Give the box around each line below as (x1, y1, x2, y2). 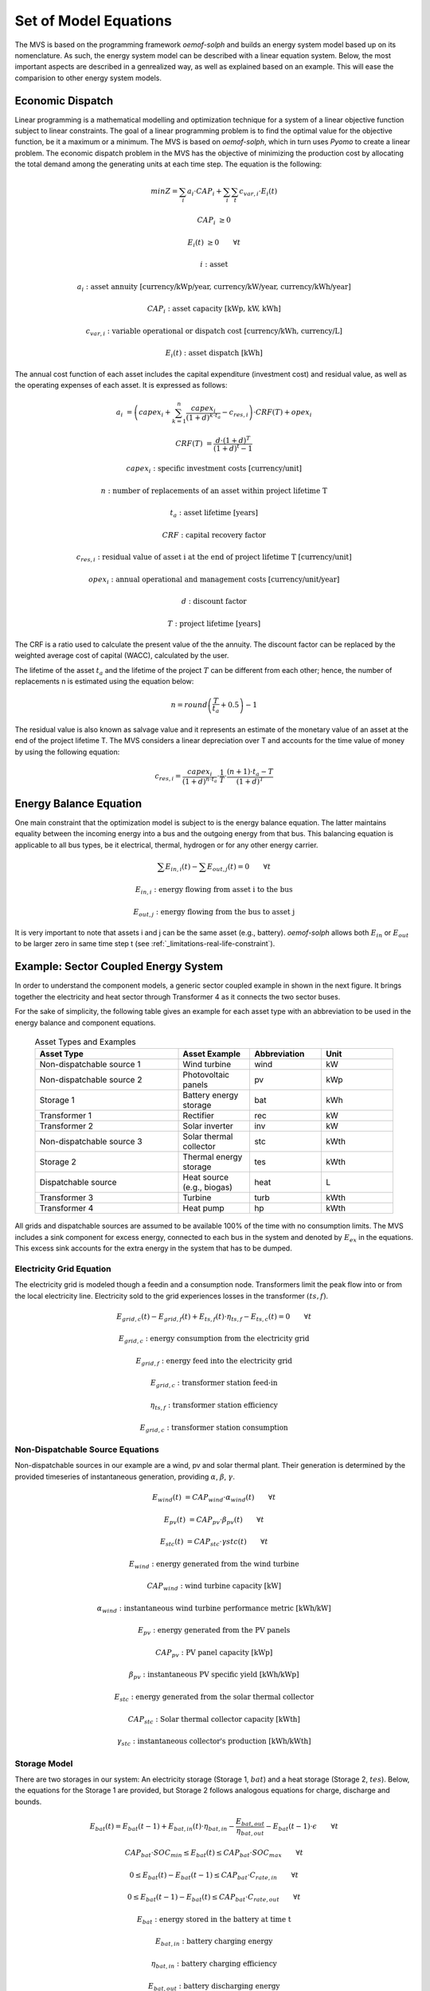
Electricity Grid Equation (14, 1263, 111, 1274)
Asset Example (182, 1048, 241, 1059)
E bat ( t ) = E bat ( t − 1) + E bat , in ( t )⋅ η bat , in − (89, 1822, 235, 1833)
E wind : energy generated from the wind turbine (128, 1559, 299, 1571)
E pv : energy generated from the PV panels (138, 1625, 291, 1637)
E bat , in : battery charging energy (155, 1937, 273, 1948)
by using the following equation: (14, 747, 120, 757)
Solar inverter (182, 1121, 234, 1132)
